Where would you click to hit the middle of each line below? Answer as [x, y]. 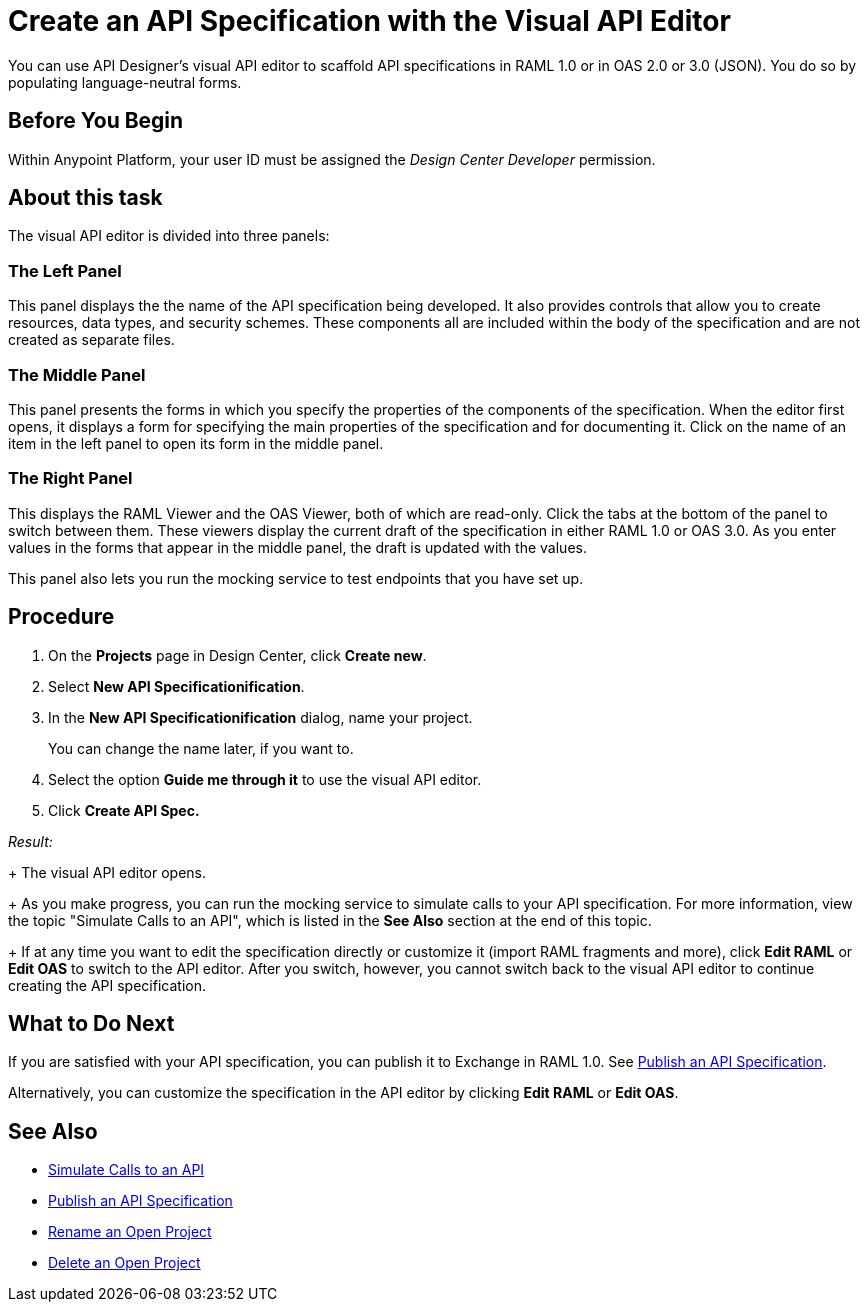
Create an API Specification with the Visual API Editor [369, 21]
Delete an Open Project [124, 1263]
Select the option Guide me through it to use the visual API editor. [265, 779]
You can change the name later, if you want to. [201, 748]
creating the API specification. [107, 985]
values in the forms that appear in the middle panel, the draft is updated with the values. [297, 547]
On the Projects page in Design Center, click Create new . [237, 655]
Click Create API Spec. [124, 810]
